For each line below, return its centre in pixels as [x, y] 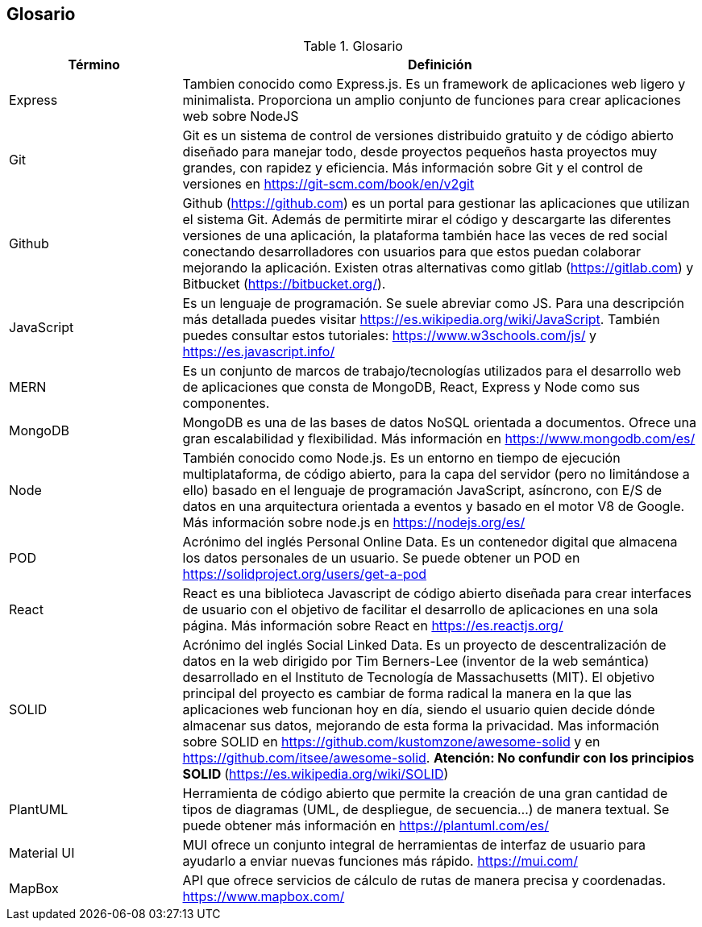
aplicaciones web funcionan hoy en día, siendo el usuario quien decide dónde [419, 710]
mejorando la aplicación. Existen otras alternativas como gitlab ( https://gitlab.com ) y [438, 268]
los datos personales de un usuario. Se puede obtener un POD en [381, 558]
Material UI [42, 853]
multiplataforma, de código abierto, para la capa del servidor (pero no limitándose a [436, 474]
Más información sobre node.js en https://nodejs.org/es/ [354, 523]
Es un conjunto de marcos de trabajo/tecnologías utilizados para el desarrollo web [432, 371]
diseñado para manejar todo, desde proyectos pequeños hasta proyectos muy [420, 152]
